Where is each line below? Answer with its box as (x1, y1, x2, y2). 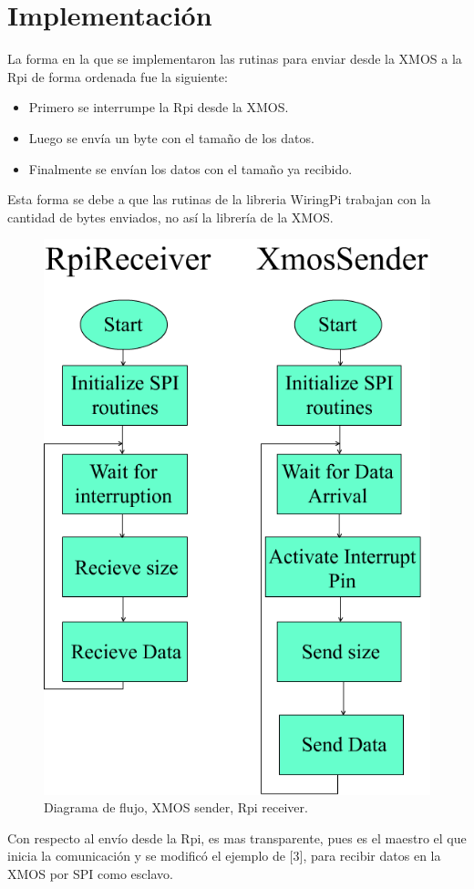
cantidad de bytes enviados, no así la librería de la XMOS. (7, 207, 334, 226)
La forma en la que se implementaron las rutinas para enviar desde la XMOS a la (7, 49, 462, 68)
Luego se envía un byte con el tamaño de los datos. (28, 128, 314, 147)
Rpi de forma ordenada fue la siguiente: (7, 67, 228, 86)
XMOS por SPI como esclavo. (7, 863, 173, 883)
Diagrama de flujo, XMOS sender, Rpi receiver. (44, 798, 308, 817)
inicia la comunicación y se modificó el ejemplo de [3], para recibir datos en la (7, 846, 441, 865)
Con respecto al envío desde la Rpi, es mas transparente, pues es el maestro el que (7, 828, 467, 847)
